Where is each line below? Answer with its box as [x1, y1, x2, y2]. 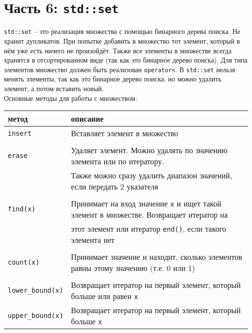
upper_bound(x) [8, 312, 63, 320]
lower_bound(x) [8, 286, 63, 295]
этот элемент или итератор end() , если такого [71, 223, 226, 235]
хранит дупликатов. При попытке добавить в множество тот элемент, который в [4, 35, 240, 46]
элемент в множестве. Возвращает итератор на [71, 209, 228, 221]
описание [71, 113, 104, 125]
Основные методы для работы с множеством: [4, 93, 137, 103]
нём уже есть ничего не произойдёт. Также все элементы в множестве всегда [4, 45, 232, 55]
